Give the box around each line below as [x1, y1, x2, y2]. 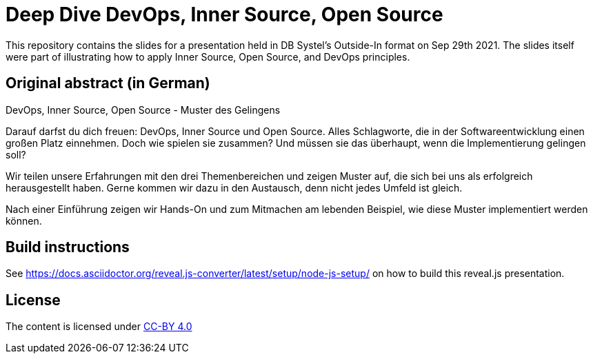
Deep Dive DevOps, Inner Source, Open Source [6, 3, 443, 26]
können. [6, 214, 42, 227]
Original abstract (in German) [6, 74, 210, 92]
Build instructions [6, 238, 130, 256]
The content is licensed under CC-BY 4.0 [6, 320, 192, 333]
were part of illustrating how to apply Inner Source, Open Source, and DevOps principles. [6, 50, 410, 63]
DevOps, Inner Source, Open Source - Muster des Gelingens [6, 103, 281, 116]
